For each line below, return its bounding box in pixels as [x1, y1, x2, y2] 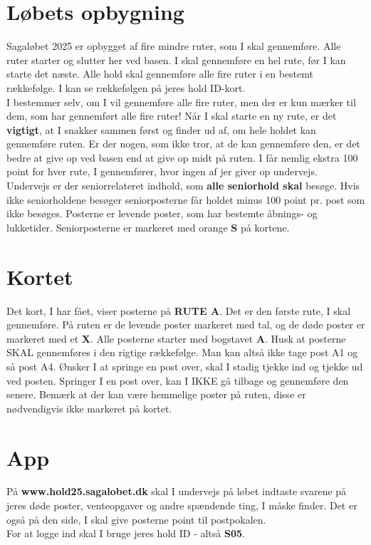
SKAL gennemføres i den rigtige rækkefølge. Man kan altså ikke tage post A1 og [6, 345, 358, 360]
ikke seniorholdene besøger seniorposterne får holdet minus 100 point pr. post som [6, 192, 365, 207]
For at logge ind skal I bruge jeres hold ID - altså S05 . [6, 526, 245, 541]
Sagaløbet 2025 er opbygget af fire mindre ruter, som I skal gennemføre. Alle [6, 38, 341, 53]
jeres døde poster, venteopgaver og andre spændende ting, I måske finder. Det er [6, 498, 357, 513]
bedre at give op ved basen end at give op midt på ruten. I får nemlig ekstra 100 [6, 150, 358, 165]
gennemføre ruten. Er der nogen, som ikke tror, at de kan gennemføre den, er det [6, 136, 360, 151]
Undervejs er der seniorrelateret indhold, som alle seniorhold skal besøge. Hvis [6, 178, 360, 193]
